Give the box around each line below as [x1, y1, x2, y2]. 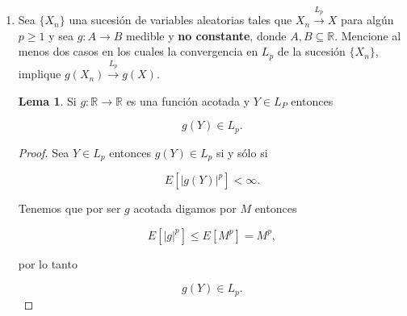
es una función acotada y [126, 92, 250, 109]
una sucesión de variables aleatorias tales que [69, 11, 292, 28]
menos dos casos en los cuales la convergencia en [18, 43, 258, 60]
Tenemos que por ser [18, 200, 121, 217]
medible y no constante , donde [126, 27, 287, 44]
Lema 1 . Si [18, 92, 77, 109]
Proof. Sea [18, 143, 69, 160]
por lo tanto [18, 255, 78, 272]
